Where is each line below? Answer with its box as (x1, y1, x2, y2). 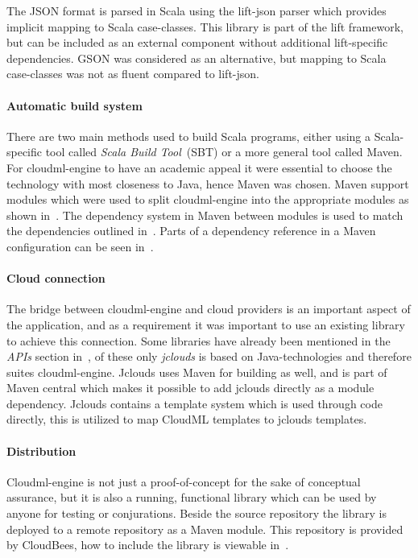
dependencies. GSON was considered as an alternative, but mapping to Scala (6, 49, 387, 66)
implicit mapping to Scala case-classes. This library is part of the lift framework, (6, 18, 404, 35)
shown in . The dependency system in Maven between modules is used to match (6, 206, 404, 223)
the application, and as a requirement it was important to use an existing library (6, 316, 405, 333)
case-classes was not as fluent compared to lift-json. (6, 65, 259, 82)
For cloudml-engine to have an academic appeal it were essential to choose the (6, 159, 392, 176)
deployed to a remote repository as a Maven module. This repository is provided (6, 520, 404, 537)
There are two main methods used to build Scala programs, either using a (6, 127, 370, 144)
